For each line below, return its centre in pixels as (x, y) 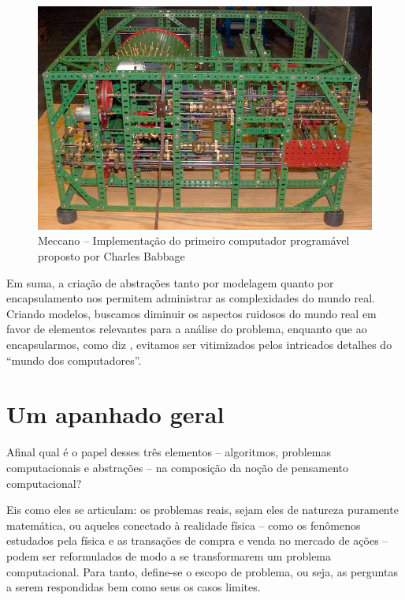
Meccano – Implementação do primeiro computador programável (194, 240)
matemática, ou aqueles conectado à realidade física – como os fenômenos (184, 525)
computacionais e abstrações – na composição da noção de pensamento (177, 467)
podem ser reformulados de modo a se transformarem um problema (169, 555)
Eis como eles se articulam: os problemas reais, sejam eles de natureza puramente (202, 510)
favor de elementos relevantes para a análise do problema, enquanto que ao (187, 329)
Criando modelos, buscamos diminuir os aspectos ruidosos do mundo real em (191, 313)
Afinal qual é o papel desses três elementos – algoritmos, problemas (169, 452)
